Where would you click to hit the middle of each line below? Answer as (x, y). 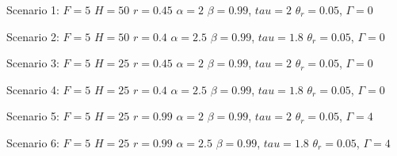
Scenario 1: (33, 10)
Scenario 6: (33, 142)
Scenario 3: (33, 63)
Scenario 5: (33, 116)
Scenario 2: (33, 36)
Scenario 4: (33, 89)
